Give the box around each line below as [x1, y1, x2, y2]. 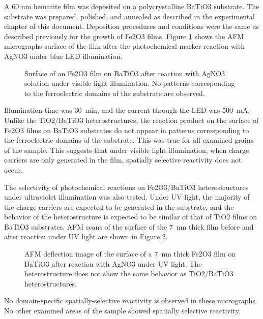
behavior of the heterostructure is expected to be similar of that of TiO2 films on [4, 211, 257, 222]
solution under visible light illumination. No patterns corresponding [24, 78, 235, 88]
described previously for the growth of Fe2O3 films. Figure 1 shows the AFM [4, 30, 244, 41]
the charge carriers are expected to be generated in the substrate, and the [4, 201, 234, 212]
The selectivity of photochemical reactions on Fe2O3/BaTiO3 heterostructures [4, 181, 249, 192]
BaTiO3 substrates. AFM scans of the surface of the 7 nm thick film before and [4, 221, 254, 232]
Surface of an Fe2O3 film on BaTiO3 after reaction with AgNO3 [24, 68, 225, 78]
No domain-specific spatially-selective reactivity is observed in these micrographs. [4, 295, 257, 306]
